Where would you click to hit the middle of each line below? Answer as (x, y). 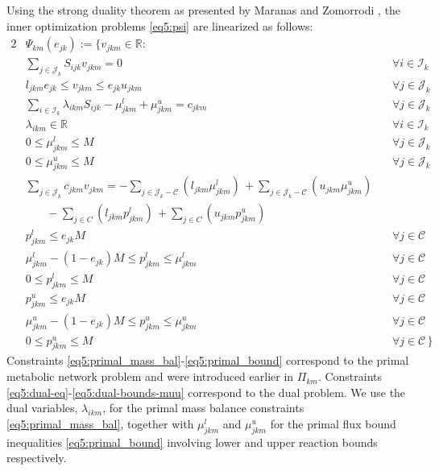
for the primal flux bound (333, 423)
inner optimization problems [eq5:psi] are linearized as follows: (160, 25)
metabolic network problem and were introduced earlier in (150, 376)
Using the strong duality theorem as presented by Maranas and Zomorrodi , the (204, 10)
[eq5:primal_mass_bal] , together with (100, 423)
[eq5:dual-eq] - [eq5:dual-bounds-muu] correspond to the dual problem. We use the (206, 392)
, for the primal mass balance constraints (203, 408)
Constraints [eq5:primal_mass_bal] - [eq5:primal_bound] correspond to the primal (208, 360)
